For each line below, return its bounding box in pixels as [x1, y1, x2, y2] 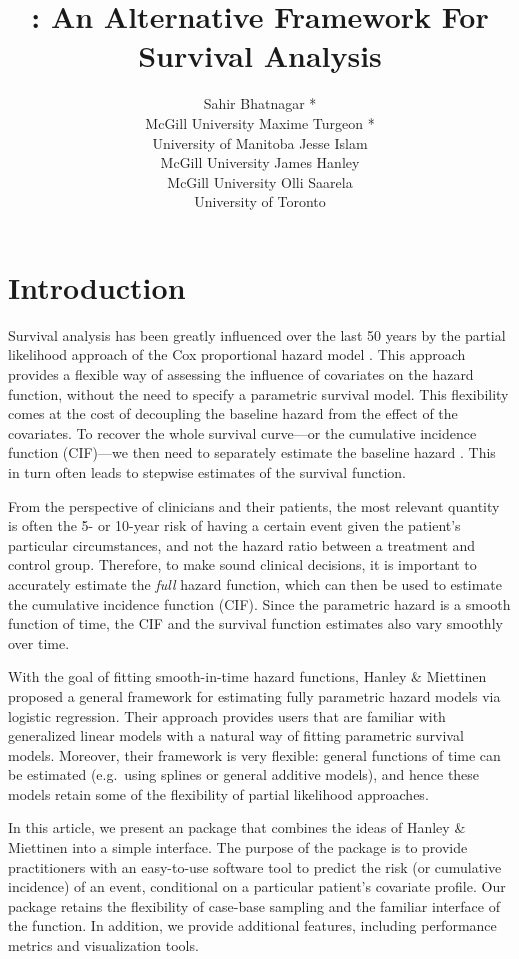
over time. [8, 632, 70, 653]
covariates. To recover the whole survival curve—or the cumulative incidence [8, 422, 477, 443]
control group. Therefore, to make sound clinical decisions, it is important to [8, 554, 477, 575]
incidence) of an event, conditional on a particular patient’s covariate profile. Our [8, 876, 506, 897]
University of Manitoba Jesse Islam [152, 132, 368, 153]
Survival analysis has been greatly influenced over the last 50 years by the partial [8, 324, 506, 345]
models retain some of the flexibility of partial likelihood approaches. [8, 783, 429, 804]
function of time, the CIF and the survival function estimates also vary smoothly [8, 613, 503, 634]
